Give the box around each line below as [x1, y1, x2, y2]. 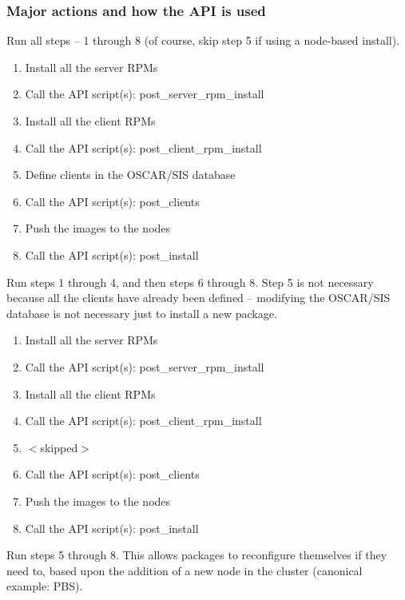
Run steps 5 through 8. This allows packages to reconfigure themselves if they [6, 546, 387, 563]
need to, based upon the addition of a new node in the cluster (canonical [6, 562, 363, 578]
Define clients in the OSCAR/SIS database [25, 166, 236, 183]
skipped [40, 439, 78, 455]
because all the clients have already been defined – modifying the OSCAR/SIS [6, 289, 391, 306]
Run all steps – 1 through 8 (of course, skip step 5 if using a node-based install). [6, 32, 400, 49]
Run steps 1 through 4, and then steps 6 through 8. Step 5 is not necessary [6, 273, 374, 290]
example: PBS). [6, 578, 83, 594]
